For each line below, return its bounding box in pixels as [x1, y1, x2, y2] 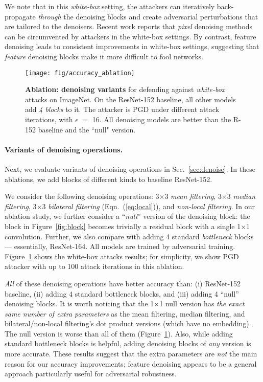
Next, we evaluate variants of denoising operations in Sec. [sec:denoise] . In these [5, 163, 255, 174]
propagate [5, 11, 36, 21]
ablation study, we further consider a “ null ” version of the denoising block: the [5, 211, 250, 221]
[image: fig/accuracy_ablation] [25, 69, 135, 77]
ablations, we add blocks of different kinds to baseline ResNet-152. [5, 173, 212, 184]
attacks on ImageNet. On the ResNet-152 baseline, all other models [25, 94, 236, 104]
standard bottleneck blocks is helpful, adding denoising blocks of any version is [5, 338, 251, 349]
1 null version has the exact [159, 298, 245, 309]
